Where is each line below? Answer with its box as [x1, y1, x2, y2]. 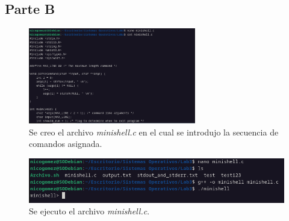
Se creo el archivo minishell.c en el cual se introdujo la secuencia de [29, 125, 279, 138]
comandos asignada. [29, 137, 102, 150]
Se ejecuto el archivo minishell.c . [29, 205, 150, 217]
